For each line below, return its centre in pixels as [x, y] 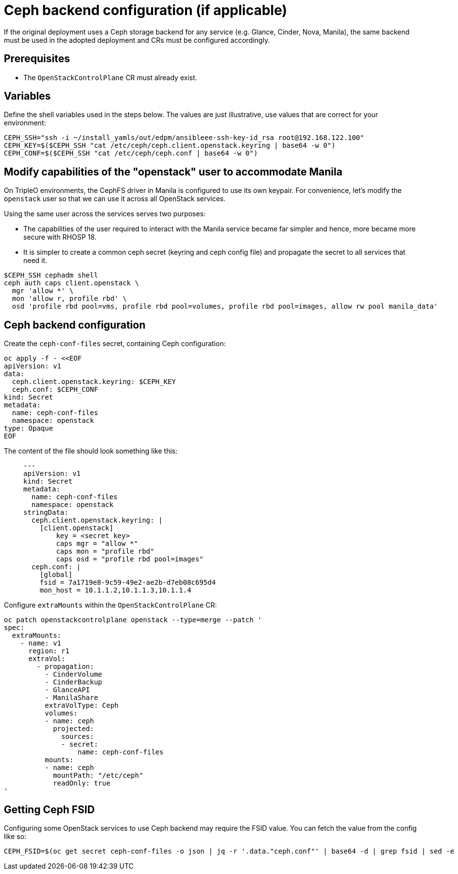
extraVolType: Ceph [82, 706]
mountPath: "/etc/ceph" [98, 776]
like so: [15, 836]
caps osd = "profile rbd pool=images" [130, 559]
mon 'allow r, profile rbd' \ [69, 299]
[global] [56, 575]
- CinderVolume [74, 674]
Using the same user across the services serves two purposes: [105, 214]
